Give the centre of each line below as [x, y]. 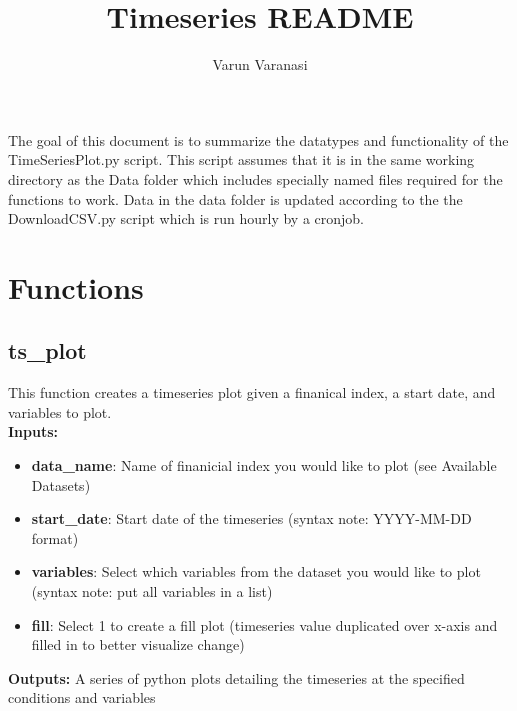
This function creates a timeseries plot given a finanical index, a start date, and [252, 392]
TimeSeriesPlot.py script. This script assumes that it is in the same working [241, 159]
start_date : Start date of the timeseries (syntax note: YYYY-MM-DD [251, 518]
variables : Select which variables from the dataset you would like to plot [256, 571]
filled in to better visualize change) [138, 644]
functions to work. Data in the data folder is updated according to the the [235, 198]
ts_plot [47, 350]
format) [55, 537]
